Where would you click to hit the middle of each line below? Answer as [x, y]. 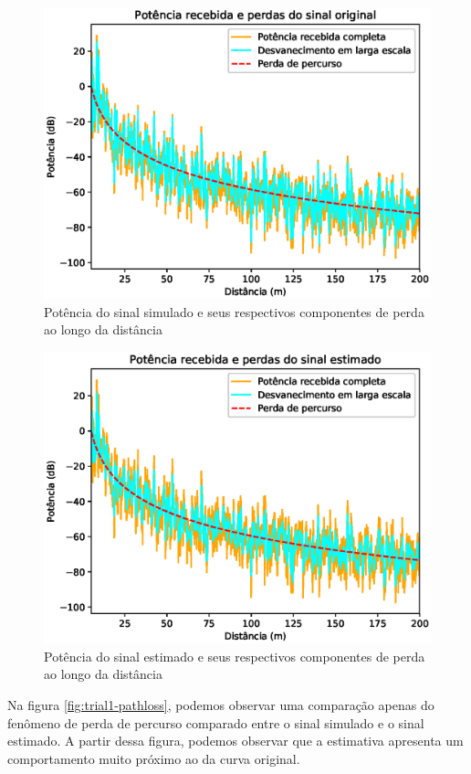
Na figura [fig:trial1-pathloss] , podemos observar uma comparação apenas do [221, 705]
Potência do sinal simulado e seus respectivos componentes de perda [234, 311]
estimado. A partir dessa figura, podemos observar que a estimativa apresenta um [235, 741]
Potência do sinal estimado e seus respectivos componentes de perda [235, 656]
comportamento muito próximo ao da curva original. [154, 758]
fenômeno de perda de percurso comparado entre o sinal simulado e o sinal [216, 722]
